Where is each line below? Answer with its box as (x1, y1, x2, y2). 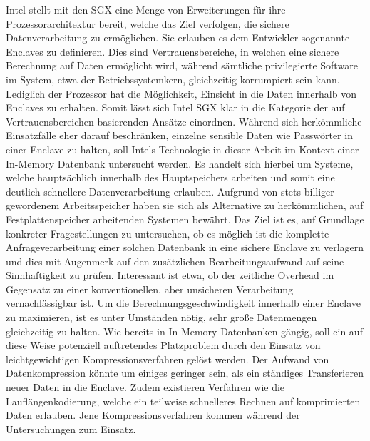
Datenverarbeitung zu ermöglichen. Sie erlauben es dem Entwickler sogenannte (6, 30, 350, 45)
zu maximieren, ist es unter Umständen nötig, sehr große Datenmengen (6, 310, 317, 325)
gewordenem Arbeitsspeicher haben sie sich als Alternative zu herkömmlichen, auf (6, 198, 364, 213)
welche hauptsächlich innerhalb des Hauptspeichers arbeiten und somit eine (6, 170, 335, 185)
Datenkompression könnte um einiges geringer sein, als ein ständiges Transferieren (6, 365, 364, 380)
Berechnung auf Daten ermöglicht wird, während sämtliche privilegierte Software (6, 58, 358, 73)
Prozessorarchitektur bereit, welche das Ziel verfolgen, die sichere (6, 16, 289, 31)
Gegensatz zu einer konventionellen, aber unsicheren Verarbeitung (6, 281, 293, 296)
